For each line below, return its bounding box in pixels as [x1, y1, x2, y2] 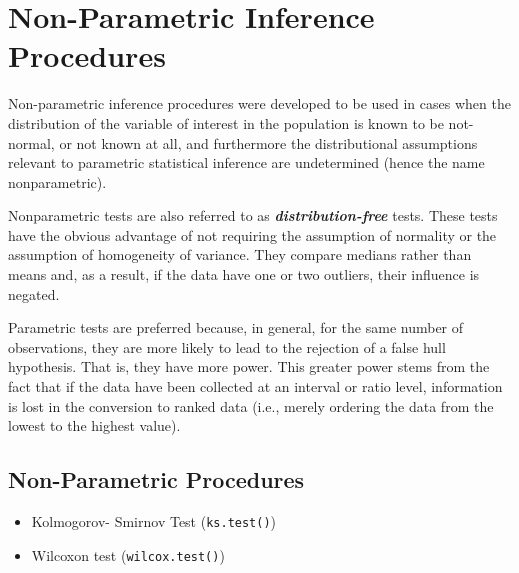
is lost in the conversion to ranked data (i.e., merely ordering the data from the [8, 395, 494, 416]
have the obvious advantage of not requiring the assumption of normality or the [8, 224, 497, 245]
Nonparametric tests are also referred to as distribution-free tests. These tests [8, 205, 498, 226]
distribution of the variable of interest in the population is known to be [8, 112, 444, 133]
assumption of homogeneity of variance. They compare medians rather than [8, 244, 472, 265]
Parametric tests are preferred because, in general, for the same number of [8, 317, 464, 338]
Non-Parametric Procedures [8, 464, 305, 495]
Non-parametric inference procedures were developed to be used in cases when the [8, 93, 511, 114]
